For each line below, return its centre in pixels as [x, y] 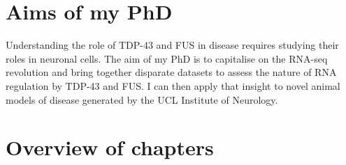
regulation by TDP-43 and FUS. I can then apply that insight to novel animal [173, 85]
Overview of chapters [110, 147]
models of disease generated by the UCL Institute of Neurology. [142, 99]
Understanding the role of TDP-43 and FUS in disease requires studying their [172, 45]
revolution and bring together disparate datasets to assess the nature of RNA [171, 72]
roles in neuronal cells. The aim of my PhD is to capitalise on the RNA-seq [167, 58]
